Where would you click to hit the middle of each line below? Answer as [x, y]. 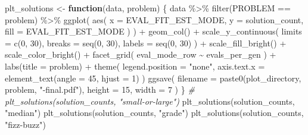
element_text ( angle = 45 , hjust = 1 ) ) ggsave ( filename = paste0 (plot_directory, [153, 78]
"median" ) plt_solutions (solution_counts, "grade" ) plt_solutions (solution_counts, [154, 113]
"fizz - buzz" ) [25, 124]
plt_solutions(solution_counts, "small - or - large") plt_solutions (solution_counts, [150, 101]
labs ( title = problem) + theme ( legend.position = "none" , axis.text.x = [135, 66]
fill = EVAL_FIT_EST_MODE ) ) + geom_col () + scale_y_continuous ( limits [153, 31]
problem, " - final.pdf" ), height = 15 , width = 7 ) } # [100, 90]
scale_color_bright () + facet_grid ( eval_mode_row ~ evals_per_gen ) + [141, 54]
